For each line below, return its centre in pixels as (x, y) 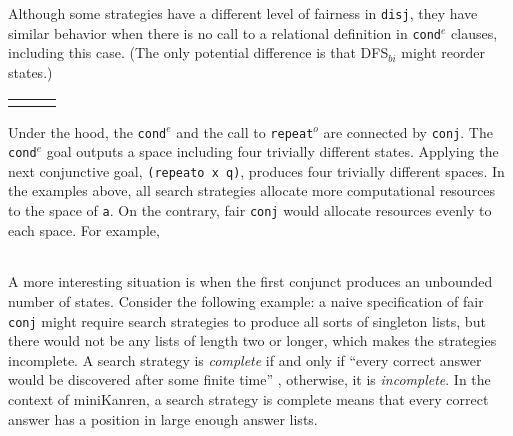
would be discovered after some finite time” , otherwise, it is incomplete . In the (249, 379)
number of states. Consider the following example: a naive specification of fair (246, 300)
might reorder (443, 52)
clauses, (474, 32)
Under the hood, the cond (87, 131)
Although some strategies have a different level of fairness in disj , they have (243, 13)
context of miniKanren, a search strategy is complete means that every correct (248, 398)
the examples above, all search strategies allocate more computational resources (252, 190)
